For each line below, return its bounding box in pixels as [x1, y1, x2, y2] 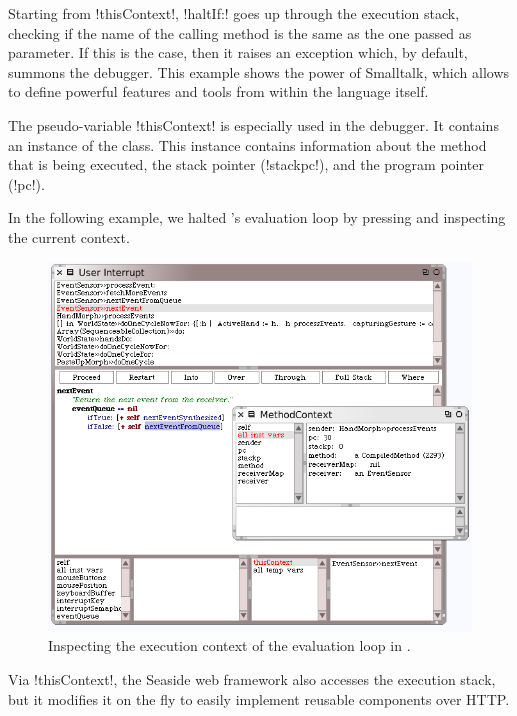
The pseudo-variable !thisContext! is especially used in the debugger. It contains [8, 114, 499, 135]
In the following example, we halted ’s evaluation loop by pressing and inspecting [8, 207, 506, 228]
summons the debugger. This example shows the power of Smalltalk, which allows [8, 61, 510, 82]
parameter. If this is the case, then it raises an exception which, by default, [8, 42, 468, 63]
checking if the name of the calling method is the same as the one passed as [8, 22, 472, 43]
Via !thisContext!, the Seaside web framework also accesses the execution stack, [8, 668, 496, 689]
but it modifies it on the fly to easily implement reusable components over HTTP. [8, 688, 510, 709]
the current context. [8, 226, 130, 247]
